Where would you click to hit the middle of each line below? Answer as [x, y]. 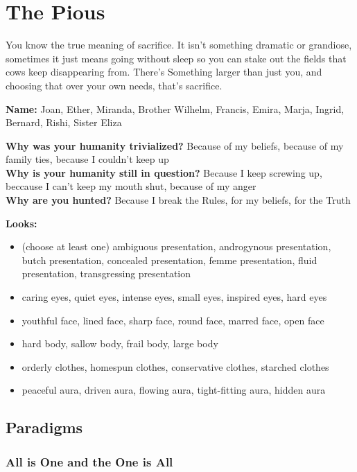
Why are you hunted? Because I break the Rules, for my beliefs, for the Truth [178, 200]
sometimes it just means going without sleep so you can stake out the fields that [176, 58]
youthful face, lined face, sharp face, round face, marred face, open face [173, 320]
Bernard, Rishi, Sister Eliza [64, 122]
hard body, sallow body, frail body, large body [120, 343]
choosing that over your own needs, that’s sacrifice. [114, 85]
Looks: [21, 223]
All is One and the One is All [89, 461]
